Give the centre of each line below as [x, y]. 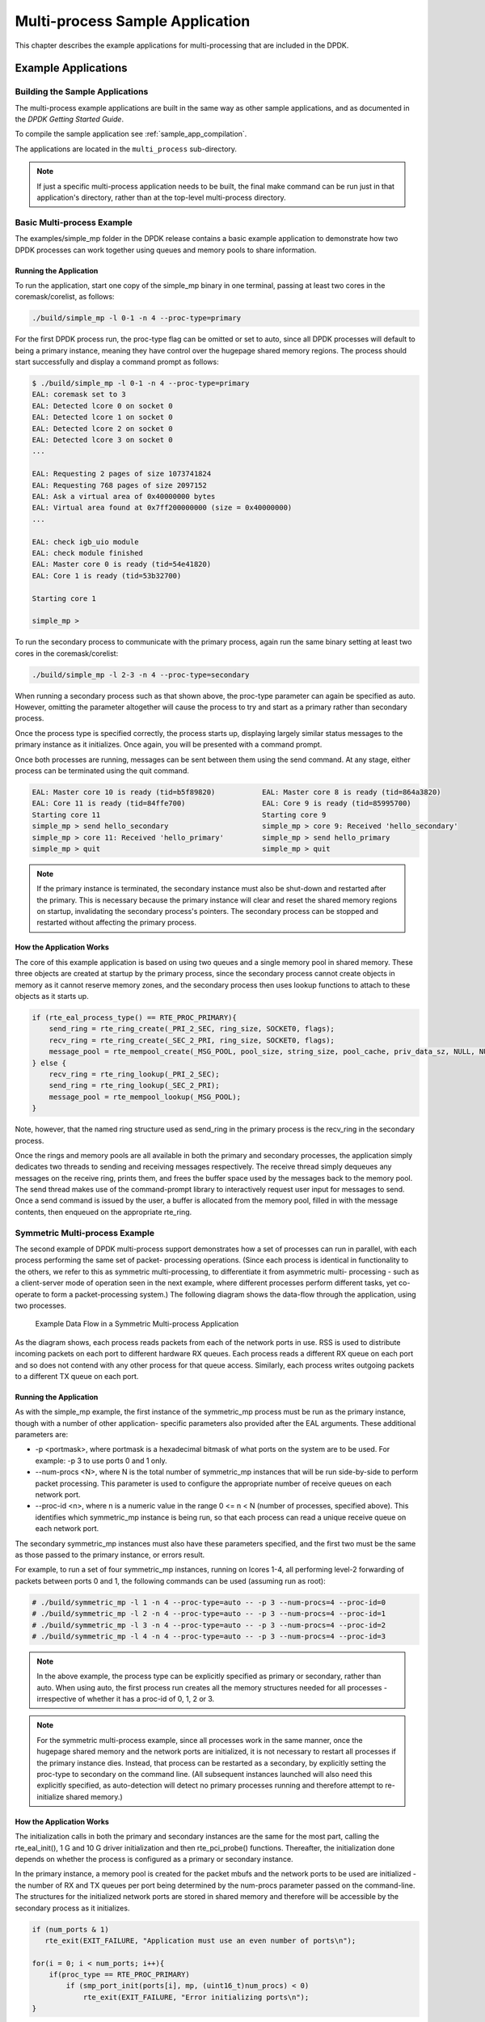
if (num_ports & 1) [70, 1929]
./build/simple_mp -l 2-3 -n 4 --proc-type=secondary [141, 675]
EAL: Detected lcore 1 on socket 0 [102, 417]
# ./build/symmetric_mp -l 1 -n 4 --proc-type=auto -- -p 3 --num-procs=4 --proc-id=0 [209, 1602]
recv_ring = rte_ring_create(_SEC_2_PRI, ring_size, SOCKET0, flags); [192, 1040]
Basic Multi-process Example [74, 222]
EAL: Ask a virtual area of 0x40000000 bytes [124, 496]
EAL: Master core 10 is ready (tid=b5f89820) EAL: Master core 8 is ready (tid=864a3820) [236, 792]
